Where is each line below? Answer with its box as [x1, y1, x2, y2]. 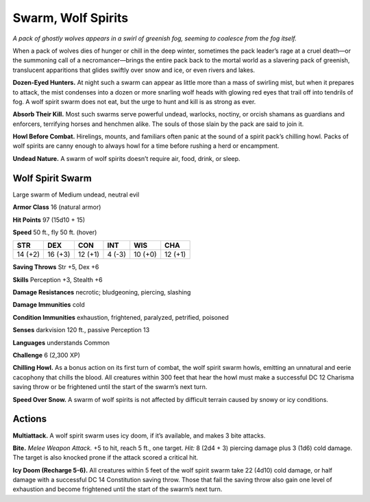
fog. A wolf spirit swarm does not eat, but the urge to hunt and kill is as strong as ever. [12, 97, 256, 105]
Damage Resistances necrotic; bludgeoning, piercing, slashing [12, 288, 191, 297]
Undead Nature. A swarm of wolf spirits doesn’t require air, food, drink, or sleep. [12, 154, 241, 162]
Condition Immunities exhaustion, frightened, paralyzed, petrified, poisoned [12, 313, 229, 321]
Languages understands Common [12, 338, 110, 347]
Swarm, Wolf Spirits [12, 10, 129, 25]
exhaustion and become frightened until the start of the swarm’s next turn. [12, 485, 223, 493]
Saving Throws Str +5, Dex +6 [12, 263, 99, 271]
